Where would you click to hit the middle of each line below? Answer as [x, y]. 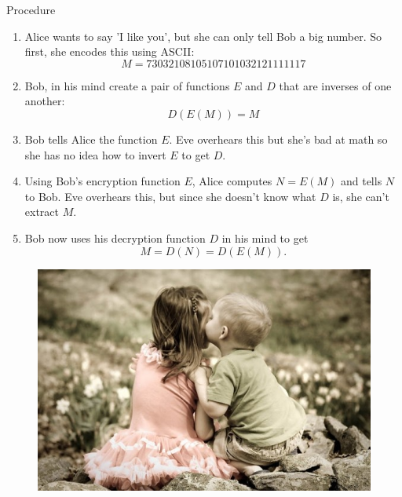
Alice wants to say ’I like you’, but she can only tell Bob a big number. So [203, 36]
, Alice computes [232, 181]
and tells [361, 181]
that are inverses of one [335, 85]
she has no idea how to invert [95, 154]
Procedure [31, 9]
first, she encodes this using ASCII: [110, 51]
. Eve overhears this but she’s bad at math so [278, 139]
